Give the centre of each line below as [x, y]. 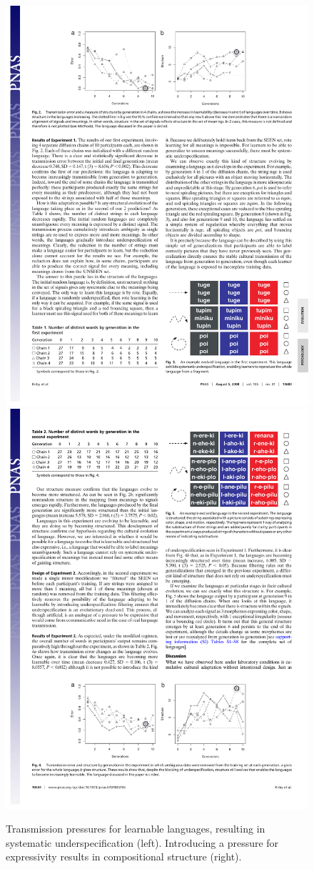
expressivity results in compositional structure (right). [124, 856]
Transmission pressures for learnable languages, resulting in [136, 829]
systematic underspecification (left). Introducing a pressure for [142, 842]
